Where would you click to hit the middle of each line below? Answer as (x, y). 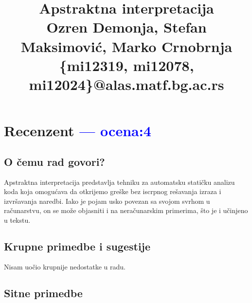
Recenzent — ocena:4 (78, 131)
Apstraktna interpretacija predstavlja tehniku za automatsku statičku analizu (119, 182)
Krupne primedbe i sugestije (77, 246)
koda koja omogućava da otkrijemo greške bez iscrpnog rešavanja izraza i (113, 191)
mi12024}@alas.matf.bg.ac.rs (126, 84)
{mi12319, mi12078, (126, 65)
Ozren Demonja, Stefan (126, 27)
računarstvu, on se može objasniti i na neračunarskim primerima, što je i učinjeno (126, 210)
